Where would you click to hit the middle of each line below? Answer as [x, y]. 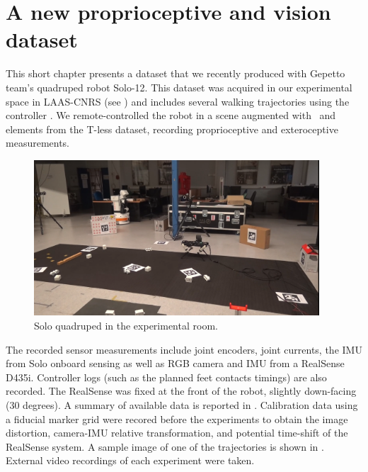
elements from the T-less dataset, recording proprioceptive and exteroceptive [172, 129]
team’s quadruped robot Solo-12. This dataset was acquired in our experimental [179, 87]
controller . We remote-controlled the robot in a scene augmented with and [171, 115]
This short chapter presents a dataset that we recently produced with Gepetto [176, 73]
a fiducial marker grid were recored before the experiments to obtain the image [177, 418]
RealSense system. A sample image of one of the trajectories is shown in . [165, 446]
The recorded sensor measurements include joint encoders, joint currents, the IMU [184, 349]
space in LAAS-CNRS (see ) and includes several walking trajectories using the [178, 101]
